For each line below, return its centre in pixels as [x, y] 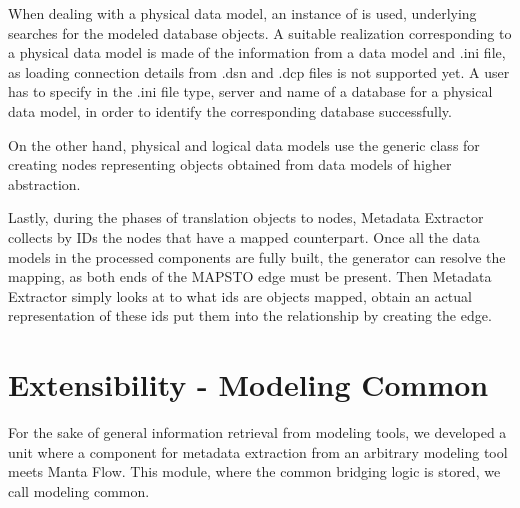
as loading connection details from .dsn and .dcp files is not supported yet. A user [259, 71]
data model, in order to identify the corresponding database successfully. [230, 110]
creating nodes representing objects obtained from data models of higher [230, 164]
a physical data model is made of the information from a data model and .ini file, [257, 52]
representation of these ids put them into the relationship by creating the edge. [250, 315]
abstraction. [44, 183]
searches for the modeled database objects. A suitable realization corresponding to [260, 32]
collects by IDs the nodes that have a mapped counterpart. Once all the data [244, 236]
